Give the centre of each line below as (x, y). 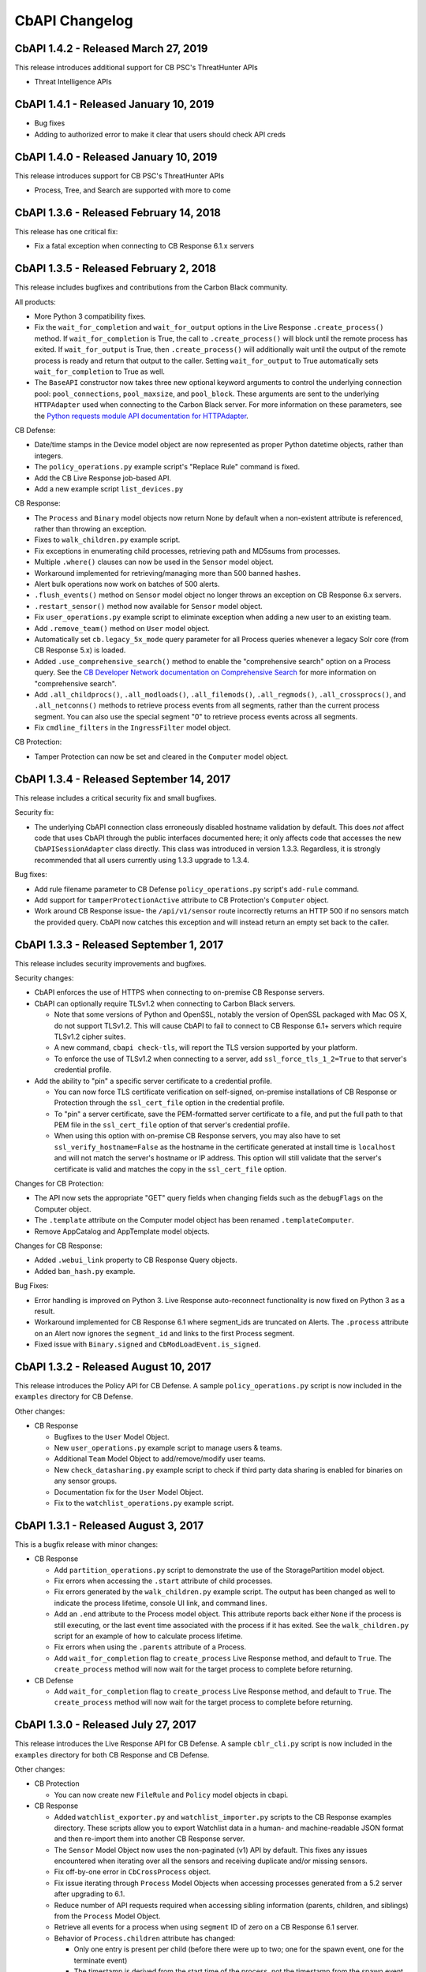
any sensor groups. (86, 1481)
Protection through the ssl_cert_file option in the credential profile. (170, 1103)
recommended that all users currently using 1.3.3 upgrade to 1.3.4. (142, 860)
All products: (35, 302)
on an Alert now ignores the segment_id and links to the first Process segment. (164, 1333)
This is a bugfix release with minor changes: (86, 1544)
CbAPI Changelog (74, 21)
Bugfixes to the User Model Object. (112, 1436)
